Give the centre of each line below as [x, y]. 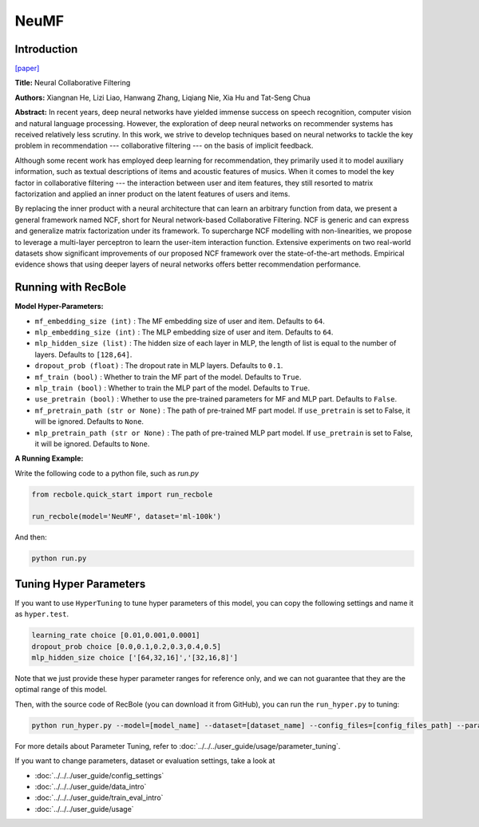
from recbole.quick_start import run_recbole [122, 494]
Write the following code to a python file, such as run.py [107, 473]
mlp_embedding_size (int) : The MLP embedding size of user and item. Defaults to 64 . [184, 332]
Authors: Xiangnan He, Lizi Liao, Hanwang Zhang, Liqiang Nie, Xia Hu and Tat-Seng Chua [162, 97]
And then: [31, 537]
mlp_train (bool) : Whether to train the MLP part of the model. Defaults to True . [172, 388]
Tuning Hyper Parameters [80, 584]
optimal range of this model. [61, 690]
